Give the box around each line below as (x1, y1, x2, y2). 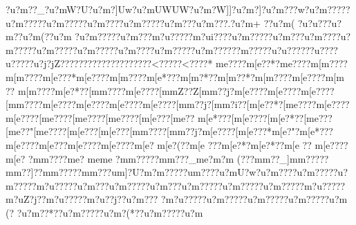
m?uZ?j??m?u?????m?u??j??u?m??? (6, 192, 158, 206)
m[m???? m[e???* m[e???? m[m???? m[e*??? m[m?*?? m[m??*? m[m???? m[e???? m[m (6, 69, 344, 84)
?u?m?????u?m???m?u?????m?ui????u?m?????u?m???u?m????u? (75, 29, 351, 44)
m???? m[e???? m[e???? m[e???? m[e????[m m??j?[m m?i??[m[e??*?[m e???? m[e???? (16, 97, 350, 111)
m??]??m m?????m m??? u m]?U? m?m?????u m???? (13, 165, 220, 179)
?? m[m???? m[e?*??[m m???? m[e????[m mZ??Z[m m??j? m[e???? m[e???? (6, 83, 301, 98)
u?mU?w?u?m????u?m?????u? (219, 165, 348, 179)
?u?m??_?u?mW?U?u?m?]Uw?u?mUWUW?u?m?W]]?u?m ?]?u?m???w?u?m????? (6, 2, 350, 16)
